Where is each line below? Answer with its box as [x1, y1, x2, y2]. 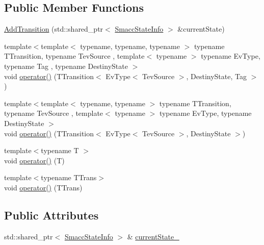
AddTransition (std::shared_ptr [4, 23, 103, 34]
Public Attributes [4, 207, 99, 223]
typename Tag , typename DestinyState [4, 60, 128, 71]
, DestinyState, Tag [186, 70, 247, 81]
